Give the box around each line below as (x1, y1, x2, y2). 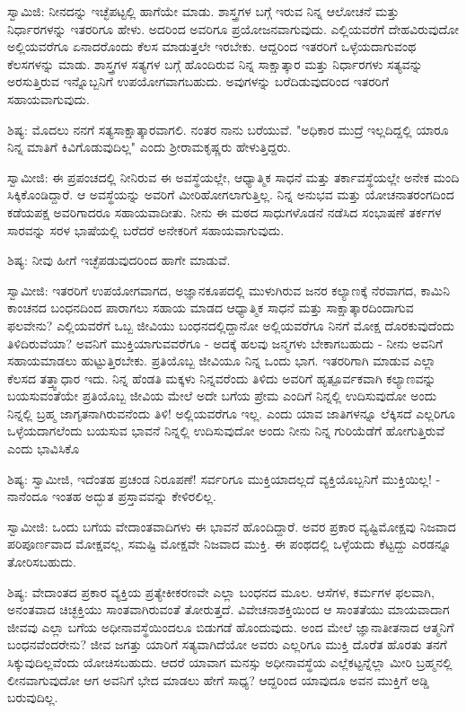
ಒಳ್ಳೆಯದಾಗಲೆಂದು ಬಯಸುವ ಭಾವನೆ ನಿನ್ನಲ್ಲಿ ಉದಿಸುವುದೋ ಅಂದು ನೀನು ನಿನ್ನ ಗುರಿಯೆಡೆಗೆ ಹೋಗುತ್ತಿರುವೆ (7, 421, 445, 440)
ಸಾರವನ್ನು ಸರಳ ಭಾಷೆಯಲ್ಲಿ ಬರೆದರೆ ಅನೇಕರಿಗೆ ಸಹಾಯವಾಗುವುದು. (7, 220, 285, 239)
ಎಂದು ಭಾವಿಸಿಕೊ (7, 439, 80, 458)
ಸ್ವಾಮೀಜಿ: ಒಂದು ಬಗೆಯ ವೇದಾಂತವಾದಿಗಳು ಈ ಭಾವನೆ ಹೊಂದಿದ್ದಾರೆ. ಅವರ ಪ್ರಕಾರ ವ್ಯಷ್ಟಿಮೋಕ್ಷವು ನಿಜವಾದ (7, 516, 456, 535)
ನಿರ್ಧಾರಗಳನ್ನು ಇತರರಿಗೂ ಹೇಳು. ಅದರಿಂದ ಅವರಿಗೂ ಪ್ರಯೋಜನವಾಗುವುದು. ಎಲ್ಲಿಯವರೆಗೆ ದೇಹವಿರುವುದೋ (7, 19, 460, 38)
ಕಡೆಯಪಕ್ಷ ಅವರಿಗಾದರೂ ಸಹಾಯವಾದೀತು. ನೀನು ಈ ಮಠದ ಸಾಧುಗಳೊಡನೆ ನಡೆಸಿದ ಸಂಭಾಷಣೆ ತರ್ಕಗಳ (7, 202, 442, 221)
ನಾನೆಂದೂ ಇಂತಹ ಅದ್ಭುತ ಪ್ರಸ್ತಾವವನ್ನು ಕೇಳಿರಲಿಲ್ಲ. (7, 487, 216, 506)
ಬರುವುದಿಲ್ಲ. (7, 688, 58, 707)
